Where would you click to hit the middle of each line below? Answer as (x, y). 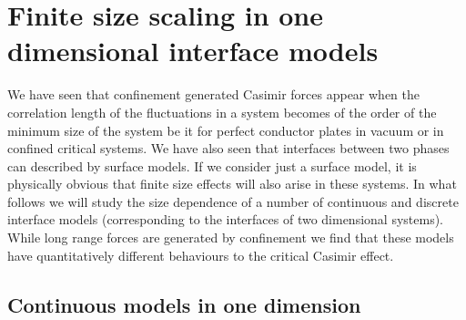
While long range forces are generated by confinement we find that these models (231, 237)
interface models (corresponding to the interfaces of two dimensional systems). (225, 219)
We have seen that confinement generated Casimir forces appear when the (214, 94)
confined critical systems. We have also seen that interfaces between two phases (228, 148)
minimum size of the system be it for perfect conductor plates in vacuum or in (226, 130)
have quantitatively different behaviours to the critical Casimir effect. (201, 255)
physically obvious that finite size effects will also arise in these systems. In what (232, 184)
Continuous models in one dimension (184, 304)
